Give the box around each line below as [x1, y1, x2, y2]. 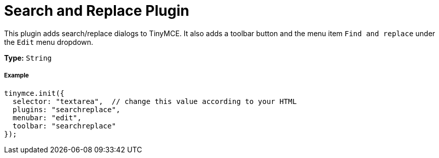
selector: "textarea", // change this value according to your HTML [12, 97, 297, 106]
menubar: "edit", [12, 113, 82, 122]
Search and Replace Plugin [4, 2, 189, 19]
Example [4, 72, 29, 80]
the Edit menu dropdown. [4, 37, 93, 46]
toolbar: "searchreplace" [12, 121, 116, 130]
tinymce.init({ [4, 89, 65, 97]
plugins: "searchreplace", [12, 105, 120, 114]
